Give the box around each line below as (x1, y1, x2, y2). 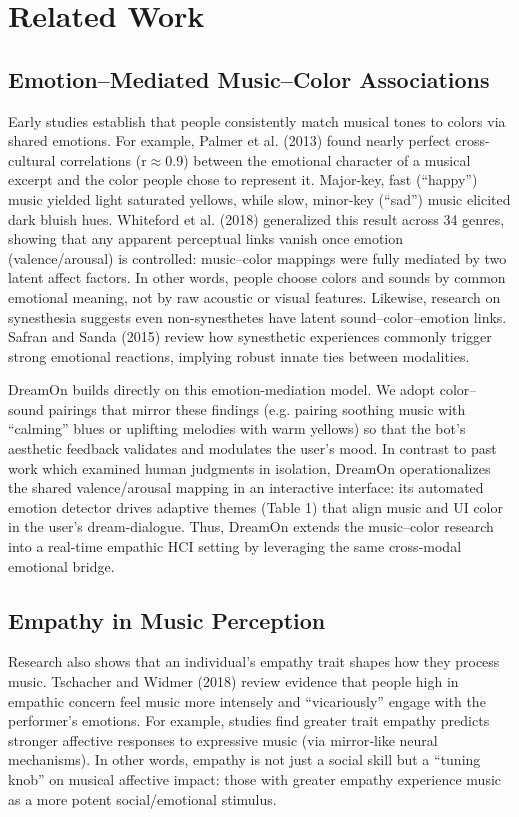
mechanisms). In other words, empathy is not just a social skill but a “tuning (8, 749, 481, 770)
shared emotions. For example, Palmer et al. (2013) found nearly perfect (8, 130, 451, 151)
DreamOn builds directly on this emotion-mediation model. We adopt (8, 379, 436, 400)
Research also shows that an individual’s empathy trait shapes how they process (8, 651, 500, 672)
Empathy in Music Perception (8, 604, 326, 635)
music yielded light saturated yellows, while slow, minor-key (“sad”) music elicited (8, 188, 511, 209)
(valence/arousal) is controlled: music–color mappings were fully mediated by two (8, 247, 507, 268)
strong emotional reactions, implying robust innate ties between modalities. (8, 345, 470, 366)
